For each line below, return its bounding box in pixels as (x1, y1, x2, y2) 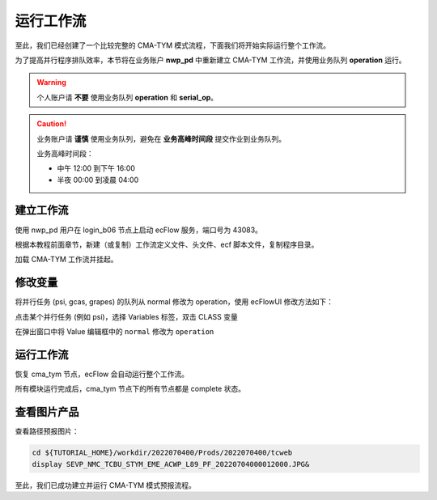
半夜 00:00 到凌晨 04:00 (57, 175, 139, 184)
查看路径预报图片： (15, 426, 79, 436)
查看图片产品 (15, 405, 79, 419)
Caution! (36, 119, 67, 129)
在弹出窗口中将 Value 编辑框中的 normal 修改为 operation (15, 327, 214, 337)
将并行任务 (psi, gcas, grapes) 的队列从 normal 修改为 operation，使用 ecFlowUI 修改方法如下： (15, 297, 334, 307)
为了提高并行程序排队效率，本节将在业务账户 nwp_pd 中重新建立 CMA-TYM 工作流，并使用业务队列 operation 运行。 (15, 55, 406, 65)
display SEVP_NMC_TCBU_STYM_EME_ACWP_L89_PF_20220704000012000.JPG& (32, 460, 310, 468)
